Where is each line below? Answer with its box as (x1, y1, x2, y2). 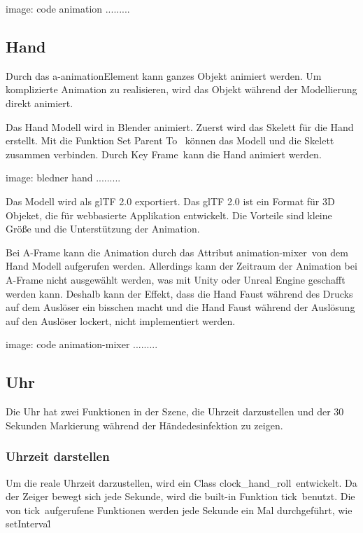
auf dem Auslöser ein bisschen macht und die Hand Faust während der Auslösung (6, 300, 355, 314)
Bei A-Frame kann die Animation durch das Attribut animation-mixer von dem (6, 244, 348, 259)
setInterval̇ (6, 516, 51, 531)
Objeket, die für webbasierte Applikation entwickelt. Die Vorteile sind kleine (6, 207, 332, 222)
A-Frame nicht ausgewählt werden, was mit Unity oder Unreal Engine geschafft (6, 272, 346, 286)
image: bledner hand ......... (6, 170, 121, 185)
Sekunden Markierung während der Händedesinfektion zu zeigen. (6, 417, 283, 432)
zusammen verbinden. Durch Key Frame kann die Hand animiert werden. (6, 146, 322, 161)
